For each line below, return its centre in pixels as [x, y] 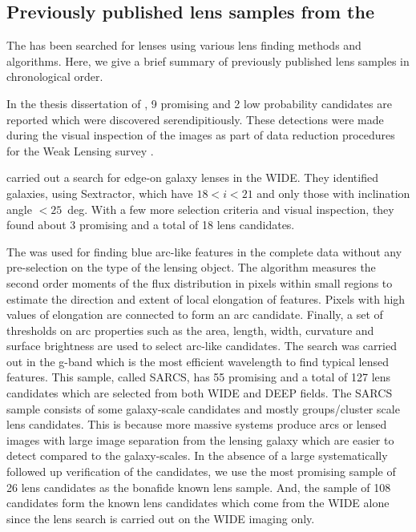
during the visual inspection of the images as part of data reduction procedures [201, 135]
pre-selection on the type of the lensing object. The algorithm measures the [191, 267]
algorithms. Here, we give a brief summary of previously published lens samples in [208, 60]
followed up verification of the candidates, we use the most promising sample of [201, 472]
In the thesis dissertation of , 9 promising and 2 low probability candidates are [199, 103]
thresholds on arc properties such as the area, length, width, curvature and [190, 330]
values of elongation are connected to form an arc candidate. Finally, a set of [195, 314]
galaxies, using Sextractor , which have [100, 193]
